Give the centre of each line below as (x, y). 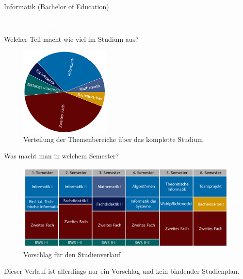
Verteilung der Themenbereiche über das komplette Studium (113, 139)
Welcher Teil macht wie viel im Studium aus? (71, 39)
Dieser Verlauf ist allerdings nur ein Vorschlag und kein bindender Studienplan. (122, 270)
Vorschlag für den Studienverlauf (72, 254)
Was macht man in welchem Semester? (61, 156)
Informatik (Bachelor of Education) (57, 6)
